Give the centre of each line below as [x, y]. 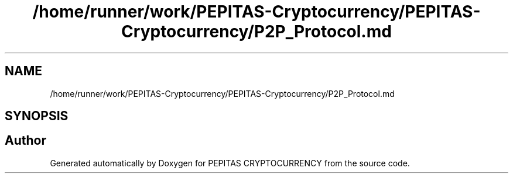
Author [25, 141]
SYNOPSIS [37, 116]
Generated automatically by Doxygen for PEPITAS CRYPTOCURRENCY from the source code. [230, 163]
